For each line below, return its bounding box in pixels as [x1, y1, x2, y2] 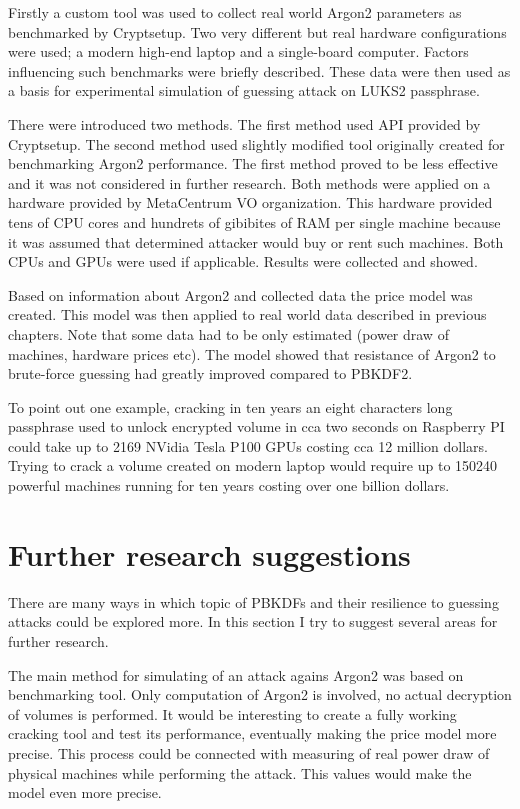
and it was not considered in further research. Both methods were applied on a [8, 172, 491, 193]
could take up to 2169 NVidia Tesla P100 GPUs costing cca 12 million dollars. [8, 435, 488, 456]
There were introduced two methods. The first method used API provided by [8, 113, 481, 134]
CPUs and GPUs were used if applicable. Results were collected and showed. [8, 251, 478, 272]
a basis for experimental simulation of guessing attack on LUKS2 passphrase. [8, 80, 480, 101]
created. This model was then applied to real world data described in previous [8, 304, 487, 325]
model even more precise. [8, 782, 162, 803]
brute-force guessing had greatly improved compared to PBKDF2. [8, 363, 413, 384]
